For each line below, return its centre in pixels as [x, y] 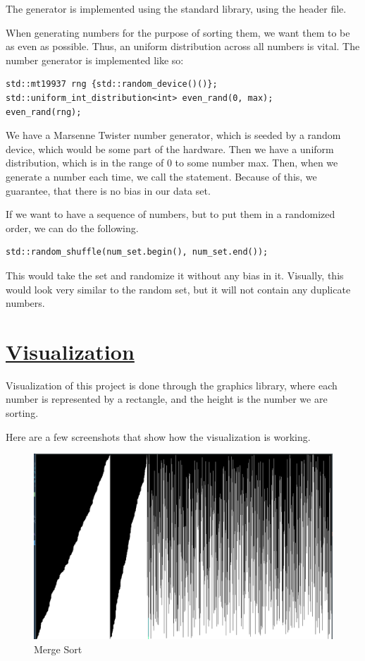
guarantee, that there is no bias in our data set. [108, 190]
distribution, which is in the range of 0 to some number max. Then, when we [172, 163]
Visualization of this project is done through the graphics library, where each [172, 385]
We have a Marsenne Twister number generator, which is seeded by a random [173, 135]
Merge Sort [58, 649]
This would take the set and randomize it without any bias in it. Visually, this [175, 275]
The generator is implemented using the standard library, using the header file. [176, 8]
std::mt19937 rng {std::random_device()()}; [112, 84]
